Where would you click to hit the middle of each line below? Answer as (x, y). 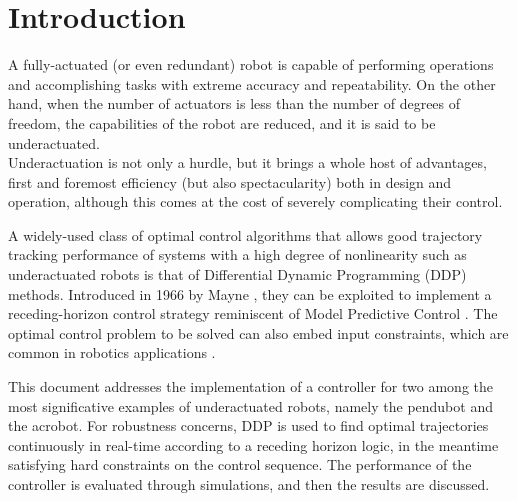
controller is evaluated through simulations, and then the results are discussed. (249, 484)
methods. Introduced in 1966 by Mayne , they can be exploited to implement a (250, 293)
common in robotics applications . (112, 352)
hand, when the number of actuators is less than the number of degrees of (234, 103)
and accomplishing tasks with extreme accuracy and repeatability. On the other (252, 83)
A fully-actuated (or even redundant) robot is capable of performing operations (251, 64)
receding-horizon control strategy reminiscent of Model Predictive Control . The (253, 313)
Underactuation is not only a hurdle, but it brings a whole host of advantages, (247, 162)
